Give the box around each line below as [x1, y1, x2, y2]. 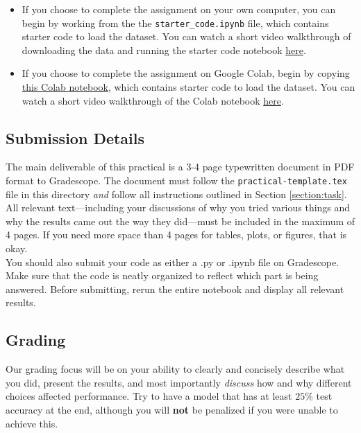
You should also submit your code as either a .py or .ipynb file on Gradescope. [6, 254, 339, 269]
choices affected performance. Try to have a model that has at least [6, 389, 292, 403]
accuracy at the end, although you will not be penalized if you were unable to [6, 403, 338, 416]
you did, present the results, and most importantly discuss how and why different [6, 375, 352, 389]
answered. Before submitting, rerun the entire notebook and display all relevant [6, 281, 344, 296]
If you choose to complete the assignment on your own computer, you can [22, 2, 336, 16]
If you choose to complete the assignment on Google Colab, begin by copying [22, 66, 350, 80]
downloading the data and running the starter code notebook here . [22, 42, 306, 57]
